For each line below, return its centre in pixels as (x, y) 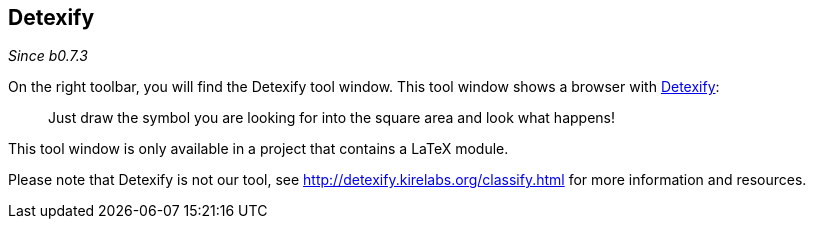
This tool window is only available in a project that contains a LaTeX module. (258, 149)
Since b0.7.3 (48, 56)
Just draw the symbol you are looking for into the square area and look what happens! (331, 118)
